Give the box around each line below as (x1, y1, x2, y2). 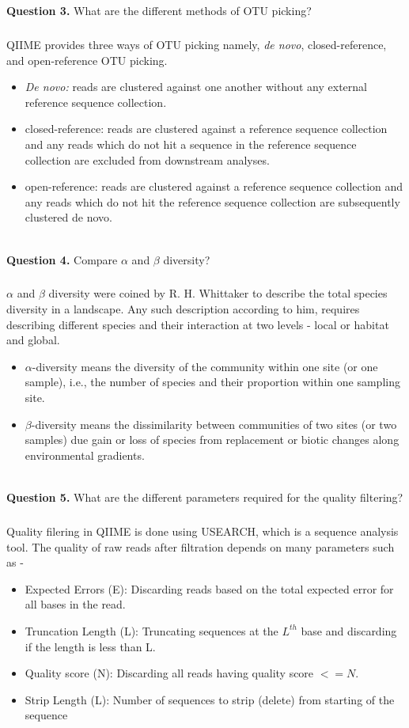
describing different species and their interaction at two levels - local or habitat (6, 316, 389, 332)
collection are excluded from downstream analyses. (25, 151, 270, 168)
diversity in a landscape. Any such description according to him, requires (6, 301, 360, 317)
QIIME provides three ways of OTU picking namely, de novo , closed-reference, (6, 36, 387, 52)
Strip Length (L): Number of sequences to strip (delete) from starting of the (25, 691, 395, 707)
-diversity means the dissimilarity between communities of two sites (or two (31, 415, 397, 432)
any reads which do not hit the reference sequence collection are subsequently (25, 193, 400, 210)
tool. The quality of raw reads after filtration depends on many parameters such (6, 538, 395, 555)
